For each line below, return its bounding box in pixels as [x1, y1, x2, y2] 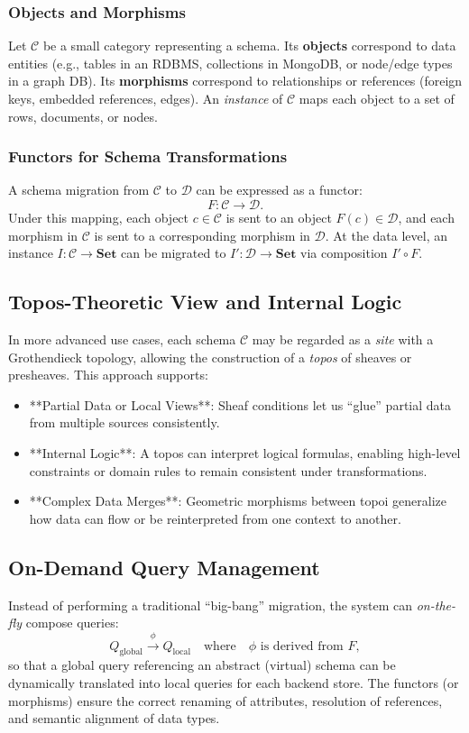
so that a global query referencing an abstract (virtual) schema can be [8, 655, 396, 674]
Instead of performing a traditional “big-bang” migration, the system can [8, 595, 413, 614]
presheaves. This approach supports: [8, 365, 208, 384]
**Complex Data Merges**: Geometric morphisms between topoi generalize [29, 491, 447, 510]
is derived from [260, 639, 344, 653]
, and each [398, 208, 455, 226]
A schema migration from [8, 180, 150, 199]
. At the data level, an [325, 225, 448, 244]
